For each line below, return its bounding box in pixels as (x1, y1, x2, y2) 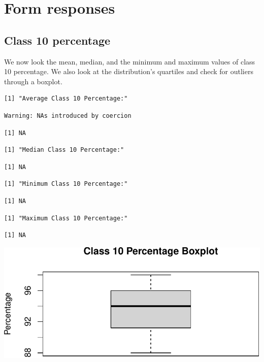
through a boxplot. (4, 76, 62, 86)
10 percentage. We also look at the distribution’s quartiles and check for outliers (4, 66, 253, 77)
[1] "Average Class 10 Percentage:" (4, 95, 128, 103)
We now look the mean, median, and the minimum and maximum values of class (4, 56, 255, 67)
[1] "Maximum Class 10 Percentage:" (4, 214, 128, 222)
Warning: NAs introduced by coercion (4, 112, 131, 119)
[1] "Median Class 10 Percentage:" (4, 146, 124, 154)
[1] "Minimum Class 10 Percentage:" (4, 180, 128, 188)
